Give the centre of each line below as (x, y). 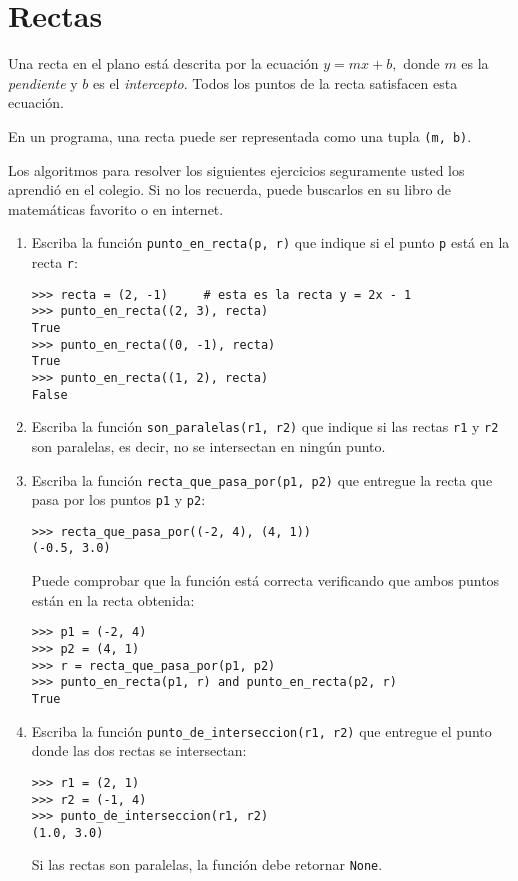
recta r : (54, 262)
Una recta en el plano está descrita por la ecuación (163, 63)
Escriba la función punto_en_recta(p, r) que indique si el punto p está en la (270, 242)
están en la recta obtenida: (113, 599)
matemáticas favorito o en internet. (116, 208)
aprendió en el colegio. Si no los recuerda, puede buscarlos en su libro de (230, 189)
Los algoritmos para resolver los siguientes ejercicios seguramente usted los (236, 169)
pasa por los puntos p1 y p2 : (118, 499)
